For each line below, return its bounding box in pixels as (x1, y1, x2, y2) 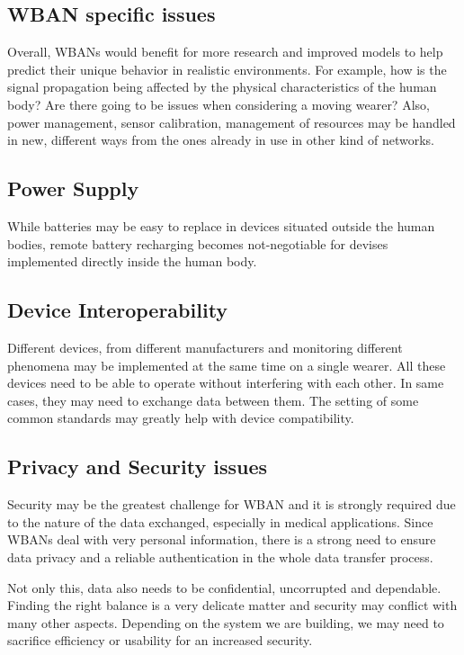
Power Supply (7, 175, 139, 202)
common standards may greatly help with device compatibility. (7, 408, 354, 427)
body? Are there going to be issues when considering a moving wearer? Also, (7, 94, 430, 113)
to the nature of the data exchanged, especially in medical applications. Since (7, 512, 433, 531)
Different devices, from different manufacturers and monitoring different (7, 337, 403, 356)
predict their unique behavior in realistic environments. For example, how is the (7, 59, 447, 78)
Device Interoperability (7, 296, 228, 324)
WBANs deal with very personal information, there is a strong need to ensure (7, 530, 436, 549)
